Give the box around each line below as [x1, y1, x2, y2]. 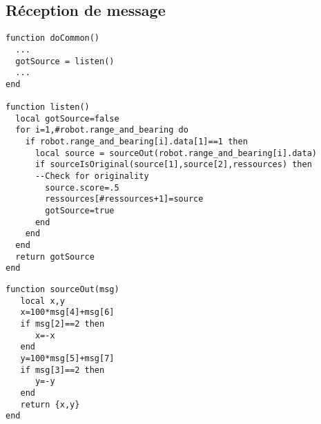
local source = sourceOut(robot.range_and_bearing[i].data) [35, 148, 318, 158]
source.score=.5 [45, 182, 119, 193]
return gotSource [15, 251, 95, 262]
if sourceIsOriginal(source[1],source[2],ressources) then [35, 160, 312, 170]
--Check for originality [35, 171, 149, 182]
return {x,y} [20, 399, 80, 409]
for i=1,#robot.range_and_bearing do [15, 125, 188, 135]
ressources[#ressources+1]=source [45, 194, 204, 204]
